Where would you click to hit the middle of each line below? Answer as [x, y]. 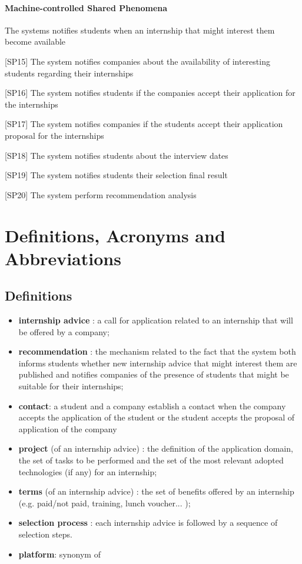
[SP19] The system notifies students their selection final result [116, 175]
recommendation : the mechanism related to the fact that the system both [157, 351]
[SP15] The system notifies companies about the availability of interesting [137, 61]
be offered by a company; [64, 331]
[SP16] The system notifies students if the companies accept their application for [150, 93]
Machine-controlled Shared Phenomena [86, 7]
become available [35, 41]
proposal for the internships [54, 135]
